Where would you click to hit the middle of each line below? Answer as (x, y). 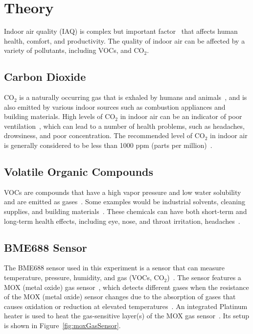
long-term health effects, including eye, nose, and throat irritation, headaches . (122, 221)
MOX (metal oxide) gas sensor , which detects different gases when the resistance (126, 287)
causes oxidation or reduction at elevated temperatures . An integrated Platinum (126, 306)
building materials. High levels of (53, 116)
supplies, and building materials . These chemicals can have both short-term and (126, 211)
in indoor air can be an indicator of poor (181, 116)
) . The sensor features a (204, 277)
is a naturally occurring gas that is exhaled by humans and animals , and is (133, 97)
